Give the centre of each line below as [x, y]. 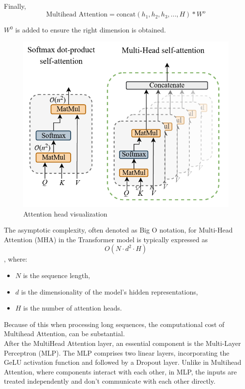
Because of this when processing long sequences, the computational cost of [114, 324]
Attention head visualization [65, 213]
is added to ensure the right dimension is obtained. [91, 30]
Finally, [15, 6]
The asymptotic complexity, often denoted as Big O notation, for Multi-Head [118, 230]
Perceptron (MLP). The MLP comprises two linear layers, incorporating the [117, 352]
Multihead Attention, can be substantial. [64, 334]
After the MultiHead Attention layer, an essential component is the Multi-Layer [122, 343]
